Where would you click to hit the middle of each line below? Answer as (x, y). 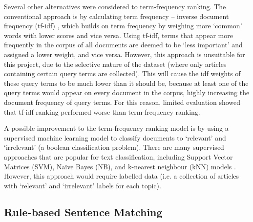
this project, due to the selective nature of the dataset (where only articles (115, 64)
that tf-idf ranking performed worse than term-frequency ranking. (102, 111)
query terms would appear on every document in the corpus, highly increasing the (127, 92)
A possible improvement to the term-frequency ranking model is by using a (116, 128)
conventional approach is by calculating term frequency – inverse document (116, 16)
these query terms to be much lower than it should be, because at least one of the (126, 83)
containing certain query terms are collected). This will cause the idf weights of (122, 73)
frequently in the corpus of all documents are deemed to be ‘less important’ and (123, 45)
